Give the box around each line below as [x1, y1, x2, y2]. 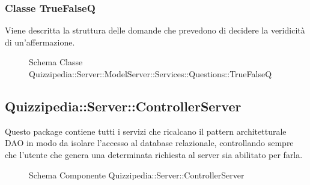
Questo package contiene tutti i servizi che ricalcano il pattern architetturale [5, 125, 287, 137]
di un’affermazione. [5, 35, 75, 48]
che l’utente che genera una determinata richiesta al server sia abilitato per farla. [5, 148, 303, 160]
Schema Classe [29, 56, 83, 68]
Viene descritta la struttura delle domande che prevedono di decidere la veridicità [5, 24, 305, 37]
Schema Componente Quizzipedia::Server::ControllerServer [29, 168, 245, 181]
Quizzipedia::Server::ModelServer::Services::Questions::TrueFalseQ [29, 68, 272, 80]
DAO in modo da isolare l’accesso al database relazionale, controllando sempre [5, 137, 294, 149]
